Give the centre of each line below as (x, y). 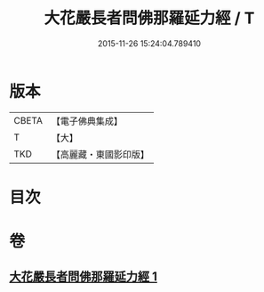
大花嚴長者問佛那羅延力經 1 (84, 277)
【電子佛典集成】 (87, 121)
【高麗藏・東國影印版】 (100, 154)
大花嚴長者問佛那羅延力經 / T (149, 18)
